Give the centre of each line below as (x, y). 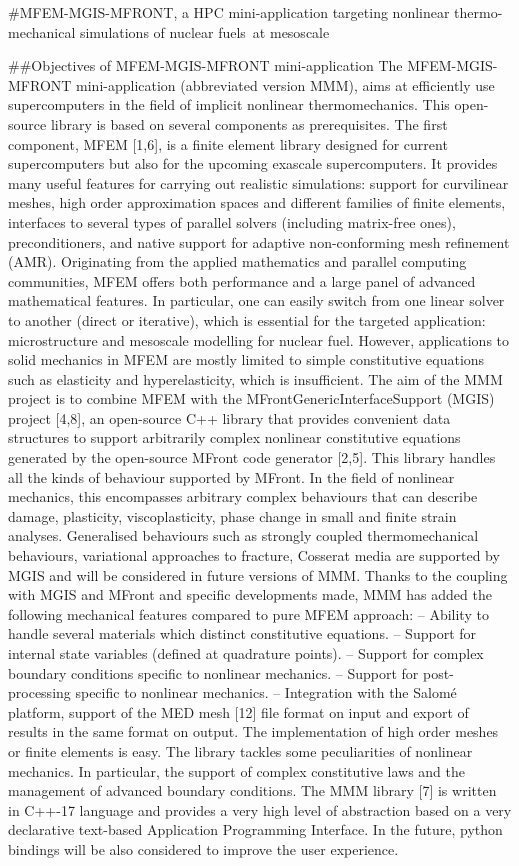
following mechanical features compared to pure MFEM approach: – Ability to (248, 613)
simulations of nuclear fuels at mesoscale (204, 31)
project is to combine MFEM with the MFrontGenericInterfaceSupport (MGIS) (251, 398)
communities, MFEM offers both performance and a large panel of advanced (242, 280)
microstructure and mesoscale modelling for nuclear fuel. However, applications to (259, 339)
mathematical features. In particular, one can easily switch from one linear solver (256, 300)
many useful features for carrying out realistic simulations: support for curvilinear (258, 182)
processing (39, 692)
